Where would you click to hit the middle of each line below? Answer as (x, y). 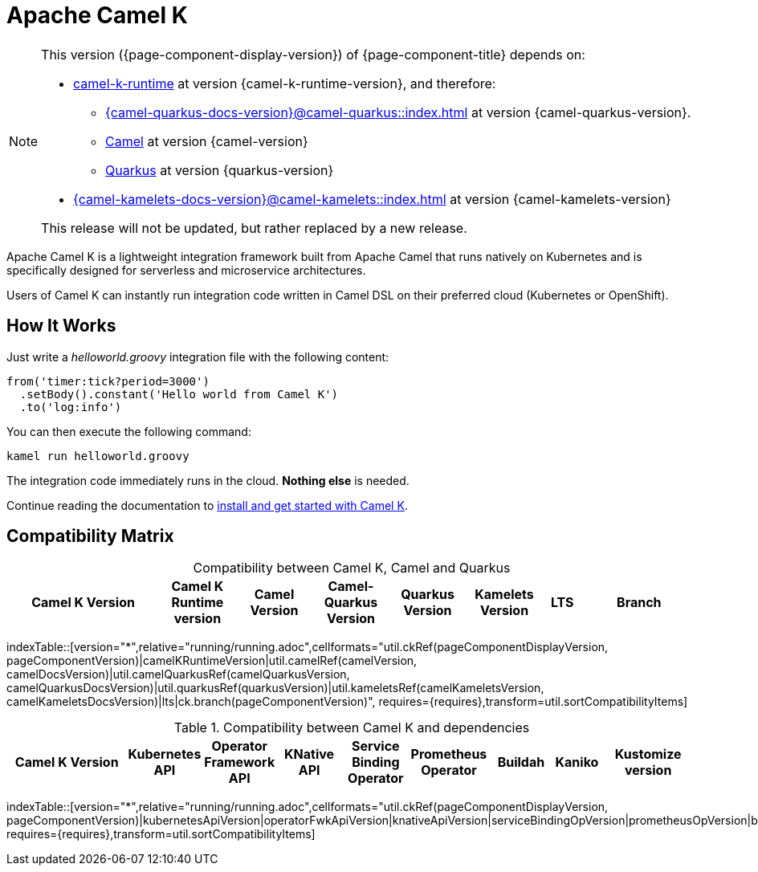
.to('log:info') (71, 407)
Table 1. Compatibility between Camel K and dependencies (352, 728)
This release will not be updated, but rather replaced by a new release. (254, 228)
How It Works (61, 326)
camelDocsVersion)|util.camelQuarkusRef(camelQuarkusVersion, (178, 674)
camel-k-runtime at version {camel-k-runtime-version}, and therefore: (285, 83)
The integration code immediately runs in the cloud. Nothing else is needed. (208, 480)
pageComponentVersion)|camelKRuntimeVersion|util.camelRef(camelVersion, (212, 661)
